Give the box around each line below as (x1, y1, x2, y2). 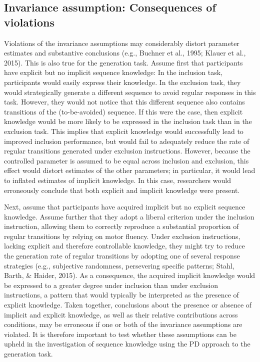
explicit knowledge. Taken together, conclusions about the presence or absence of (4, 299, 252, 310)
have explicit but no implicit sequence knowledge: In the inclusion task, (4, 67, 222, 77)
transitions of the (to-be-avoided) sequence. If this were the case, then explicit (4, 106, 243, 116)
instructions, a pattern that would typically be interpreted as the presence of (4, 289, 239, 300)
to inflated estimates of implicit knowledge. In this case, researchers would (4, 174, 231, 185)
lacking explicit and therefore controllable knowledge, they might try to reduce (4, 240, 245, 251)
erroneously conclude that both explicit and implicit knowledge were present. (4, 184, 240, 195)
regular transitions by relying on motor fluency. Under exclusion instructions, (4, 230, 240, 241)
